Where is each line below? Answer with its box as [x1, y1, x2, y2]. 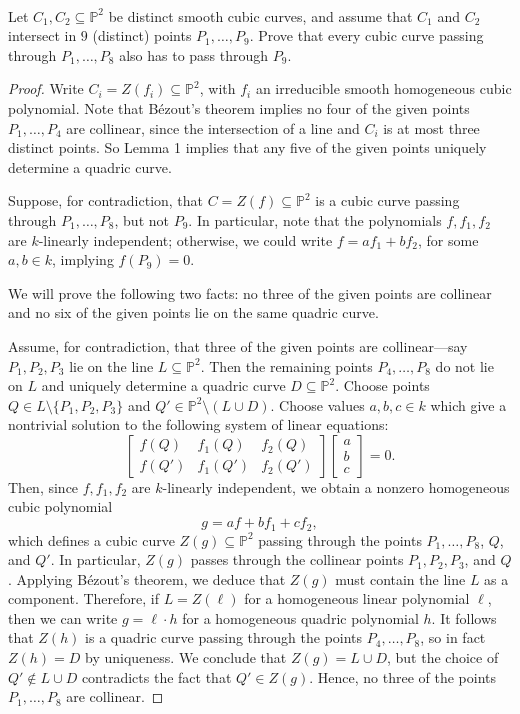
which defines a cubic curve [8, 529, 175, 550]
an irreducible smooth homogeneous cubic [255, 78, 512, 99]
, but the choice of [386, 647, 499, 668]
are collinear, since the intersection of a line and [66, 117, 360, 138]
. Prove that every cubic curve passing [249, 25, 484, 46]
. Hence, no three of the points [309, 666, 497, 687]
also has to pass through [119, 44, 269, 65]
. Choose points [335, 375, 430, 396]
